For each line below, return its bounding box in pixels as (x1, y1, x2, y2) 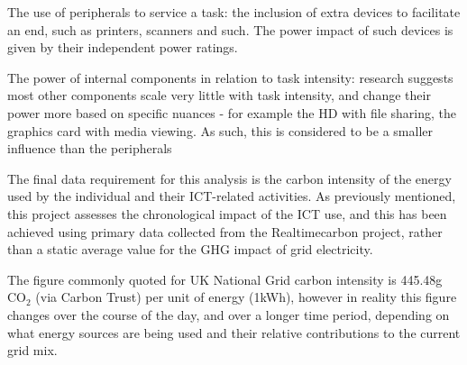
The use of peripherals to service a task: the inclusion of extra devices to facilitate (7, 3, 461, 21)
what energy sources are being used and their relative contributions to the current (7, 323, 461, 342)
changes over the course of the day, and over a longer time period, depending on (7, 305, 450, 324)
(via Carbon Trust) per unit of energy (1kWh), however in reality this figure (35, 287, 457, 306)
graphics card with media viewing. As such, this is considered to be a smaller (7, 121, 433, 140)
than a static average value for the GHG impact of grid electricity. (7, 240, 373, 259)
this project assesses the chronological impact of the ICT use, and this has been (7, 204, 447, 223)
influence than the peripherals (7, 139, 172, 158)
